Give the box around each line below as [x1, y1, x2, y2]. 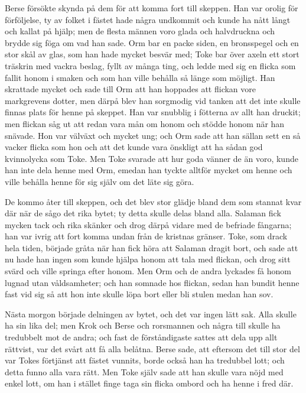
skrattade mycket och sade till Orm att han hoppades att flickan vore [5, 83, 256, 95]
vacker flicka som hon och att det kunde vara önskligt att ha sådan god [5, 141, 263, 153]
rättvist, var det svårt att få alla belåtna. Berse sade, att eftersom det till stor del [5, 342, 300, 355]
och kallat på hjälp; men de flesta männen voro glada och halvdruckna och [5, 25, 275, 37]
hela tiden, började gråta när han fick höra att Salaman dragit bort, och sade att [5, 241, 298, 254]
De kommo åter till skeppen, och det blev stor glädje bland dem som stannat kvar [5, 195, 302, 207]
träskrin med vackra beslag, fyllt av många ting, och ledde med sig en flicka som [5, 59, 296, 72]
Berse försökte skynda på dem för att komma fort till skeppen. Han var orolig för [5, 2, 298, 14]
